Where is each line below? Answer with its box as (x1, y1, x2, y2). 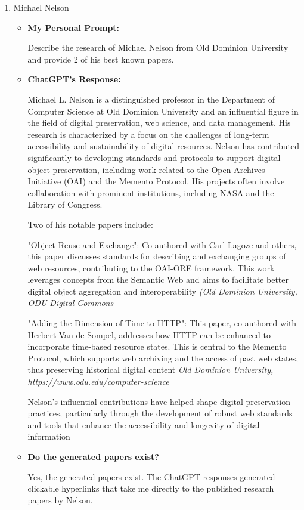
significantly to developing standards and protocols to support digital (27, 151, 281, 163)
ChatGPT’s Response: (27, 73, 121, 85)
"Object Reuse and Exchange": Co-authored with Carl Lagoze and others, (27, 238, 297, 251)
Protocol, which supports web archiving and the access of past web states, (27, 351, 299, 364)
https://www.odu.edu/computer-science (27, 375, 169, 388)
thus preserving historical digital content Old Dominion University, (27, 363, 274, 376)
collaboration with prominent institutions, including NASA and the (27, 186, 274, 199)
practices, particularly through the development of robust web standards (27, 407, 293, 419)
